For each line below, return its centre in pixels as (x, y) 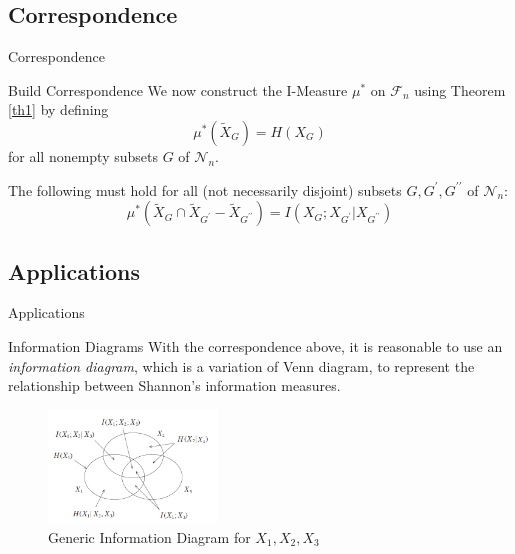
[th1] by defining (58, 109)
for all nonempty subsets (83, 155)
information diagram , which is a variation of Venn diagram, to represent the (241, 365)
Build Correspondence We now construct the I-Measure (178, 89)
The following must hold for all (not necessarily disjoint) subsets (205, 189)
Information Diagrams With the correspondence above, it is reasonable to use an (255, 345)
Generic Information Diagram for (149, 536)
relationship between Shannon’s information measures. (174, 385)
